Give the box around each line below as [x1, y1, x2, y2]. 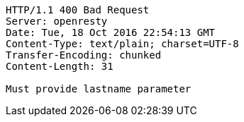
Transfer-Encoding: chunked [6, 49, 162, 61]
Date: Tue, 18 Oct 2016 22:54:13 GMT [6, 27, 216, 38]
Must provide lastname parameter [6, 83, 192, 94]
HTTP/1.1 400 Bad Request [6, 4, 150, 16]
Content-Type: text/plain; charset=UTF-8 [6, 38, 239, 49]
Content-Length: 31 [6, 61, 113, 72]
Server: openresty [6, 16, 108, 27]
